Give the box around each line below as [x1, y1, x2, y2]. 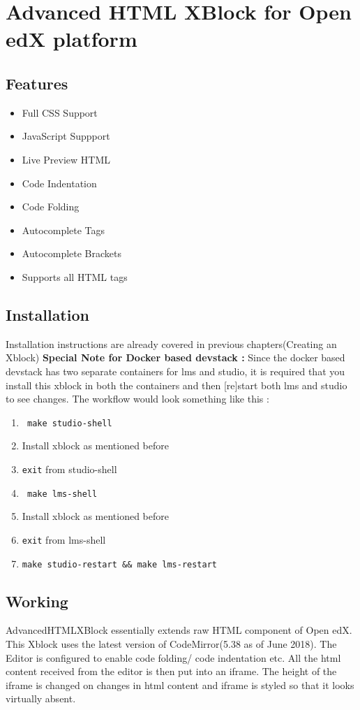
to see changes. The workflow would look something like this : [6, 391, 269, 406]
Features [6, 72, 68, 94]
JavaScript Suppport [22, 129, 110, 143]
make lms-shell [27, 488, 98, 499]
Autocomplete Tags [22, 222, 105, 237]
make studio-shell [27, 418, 112, 428]
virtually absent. [6, 691, 76, 706]
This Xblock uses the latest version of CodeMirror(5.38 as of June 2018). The [6, 636, 337, 651]
